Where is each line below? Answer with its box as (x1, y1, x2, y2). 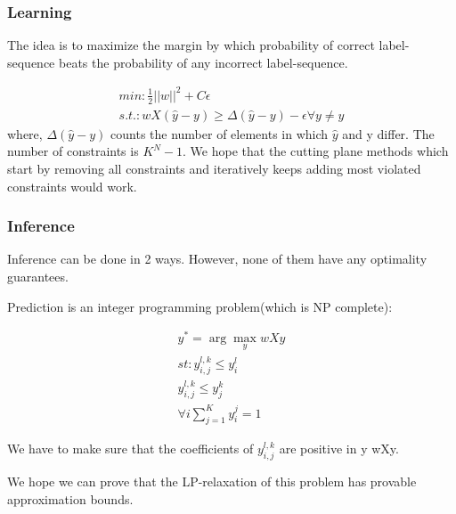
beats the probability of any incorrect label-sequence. (59, 53, 348, 71)
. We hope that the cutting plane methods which (183, 142, 449, 160)
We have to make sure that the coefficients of (7, 439, 254, 458)
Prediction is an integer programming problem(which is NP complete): (7, 297, 393, 315)
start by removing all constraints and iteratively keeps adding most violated (7, 159, 421, 177)
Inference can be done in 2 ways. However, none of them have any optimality (7, 249, 427, 268)
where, (7, 124, 43, 143)
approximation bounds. (7, 489, 134, 508)
